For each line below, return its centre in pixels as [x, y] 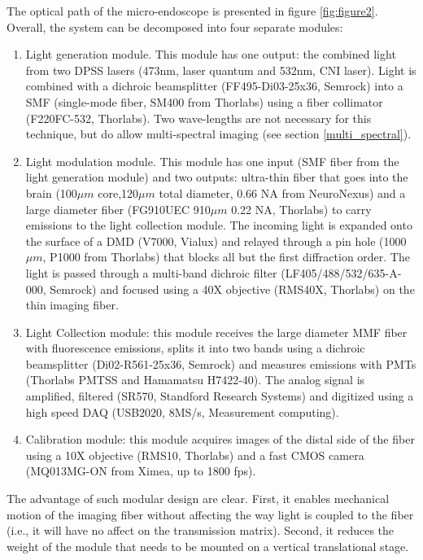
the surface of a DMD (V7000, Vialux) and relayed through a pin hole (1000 [216, 241]
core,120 [118, 192]
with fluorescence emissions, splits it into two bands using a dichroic [195, 348]
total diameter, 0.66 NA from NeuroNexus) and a [282, 192]
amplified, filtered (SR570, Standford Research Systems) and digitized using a [220, 396]
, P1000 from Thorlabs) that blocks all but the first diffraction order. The [226, 257]
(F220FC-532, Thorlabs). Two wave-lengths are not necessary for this [198, 118]
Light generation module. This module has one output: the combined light [211, 54]
